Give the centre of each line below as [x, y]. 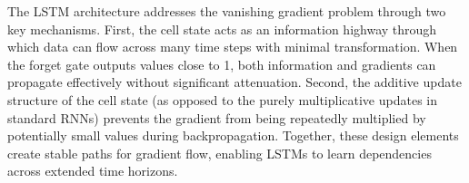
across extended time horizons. [93, 171]
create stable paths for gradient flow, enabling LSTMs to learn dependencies [220, 153]
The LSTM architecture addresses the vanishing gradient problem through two [227, 11]
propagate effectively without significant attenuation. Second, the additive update [234, 82]
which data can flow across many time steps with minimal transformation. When [233, 47]
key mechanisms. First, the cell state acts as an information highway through [222, 29]
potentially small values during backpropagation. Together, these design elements [233, 135]
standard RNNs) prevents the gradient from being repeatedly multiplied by [217, 117]
